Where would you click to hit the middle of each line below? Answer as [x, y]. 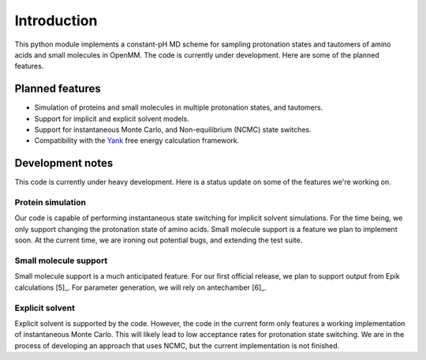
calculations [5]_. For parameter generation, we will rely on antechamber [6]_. [141, 287]
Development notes [64, 163]
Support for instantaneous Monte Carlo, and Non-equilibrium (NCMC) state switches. [173, 129]
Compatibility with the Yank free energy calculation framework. [137, 141]
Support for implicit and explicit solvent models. [112, 118]
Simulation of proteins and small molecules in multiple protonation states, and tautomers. [179, 107]
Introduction [56, 21]
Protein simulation [50, 203]
